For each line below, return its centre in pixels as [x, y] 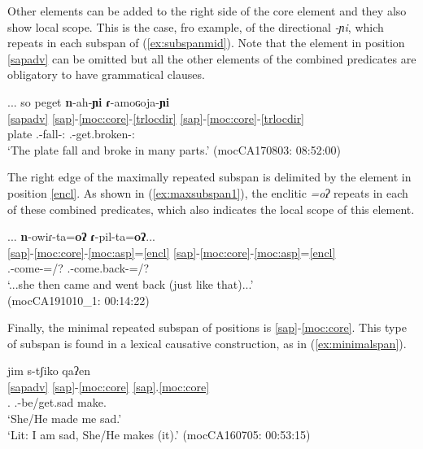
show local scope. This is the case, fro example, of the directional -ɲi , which [196, 26]
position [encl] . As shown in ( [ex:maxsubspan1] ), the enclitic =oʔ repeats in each [208, 192]
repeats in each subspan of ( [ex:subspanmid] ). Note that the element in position [206, 43]
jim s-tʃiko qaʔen [49, 371]
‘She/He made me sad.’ [65, 418]
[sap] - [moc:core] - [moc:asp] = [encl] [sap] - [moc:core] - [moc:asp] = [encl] [172, 252]
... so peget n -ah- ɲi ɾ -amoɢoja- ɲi [89, 101]
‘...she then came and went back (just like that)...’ [131, 283]
